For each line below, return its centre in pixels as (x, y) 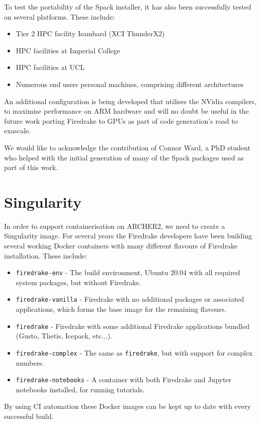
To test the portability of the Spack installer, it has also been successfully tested (128, 7)
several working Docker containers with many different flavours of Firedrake (121, 246)
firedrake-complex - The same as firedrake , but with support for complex (134, 352)
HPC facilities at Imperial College (68, 50)
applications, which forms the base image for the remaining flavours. (121, 309)
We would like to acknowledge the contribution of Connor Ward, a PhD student (127, 147)
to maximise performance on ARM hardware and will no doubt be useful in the (126, 111)
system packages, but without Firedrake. (78, 282)
